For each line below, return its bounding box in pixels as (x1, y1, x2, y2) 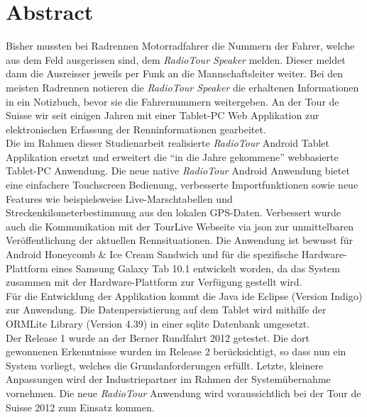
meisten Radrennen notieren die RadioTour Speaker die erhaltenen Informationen (6, 79, 359, 94)
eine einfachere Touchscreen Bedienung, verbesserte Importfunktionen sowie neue (6, 177, 358, 192)
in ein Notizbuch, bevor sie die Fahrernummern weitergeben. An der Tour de (6, 94, 339, 109)
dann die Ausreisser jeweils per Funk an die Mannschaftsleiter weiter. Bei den (6, 66, 344, 81)
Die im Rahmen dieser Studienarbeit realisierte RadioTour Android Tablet (6, 135, 329, 150)
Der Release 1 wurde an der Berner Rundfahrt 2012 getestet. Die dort (6, 330, 310, 345)
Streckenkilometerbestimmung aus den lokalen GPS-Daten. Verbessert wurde (6, 205, 341, 220)
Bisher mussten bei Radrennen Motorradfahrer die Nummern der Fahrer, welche (6, 38, 355, 53)
